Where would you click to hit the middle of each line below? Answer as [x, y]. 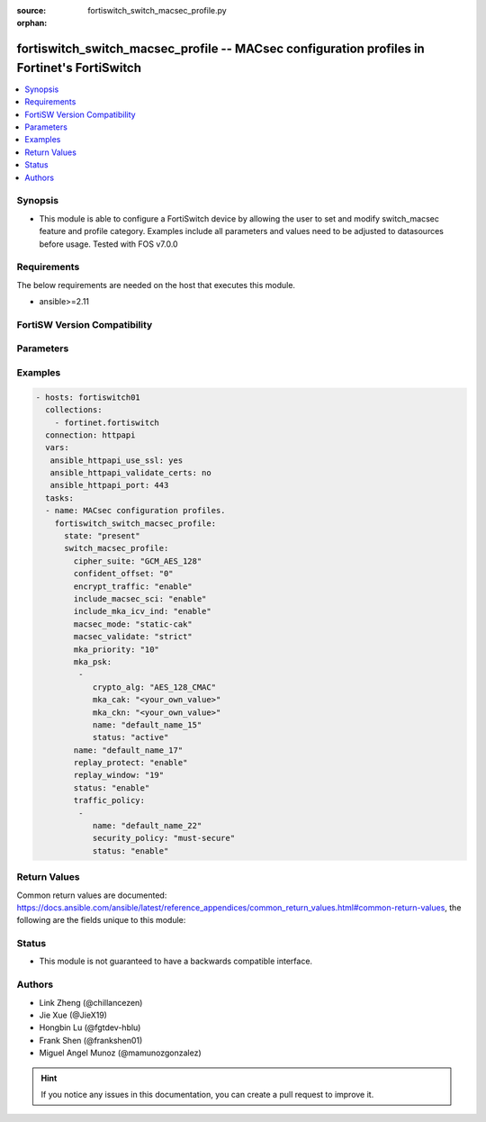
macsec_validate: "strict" [133, 637]
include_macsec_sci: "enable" [140, 599]
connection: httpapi [90, 435]
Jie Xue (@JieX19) [73, 1015]
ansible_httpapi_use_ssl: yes [117, 460]
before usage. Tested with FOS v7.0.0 [109, 244]
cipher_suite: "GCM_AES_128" [138, 561]
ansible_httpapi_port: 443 [109, 485]
